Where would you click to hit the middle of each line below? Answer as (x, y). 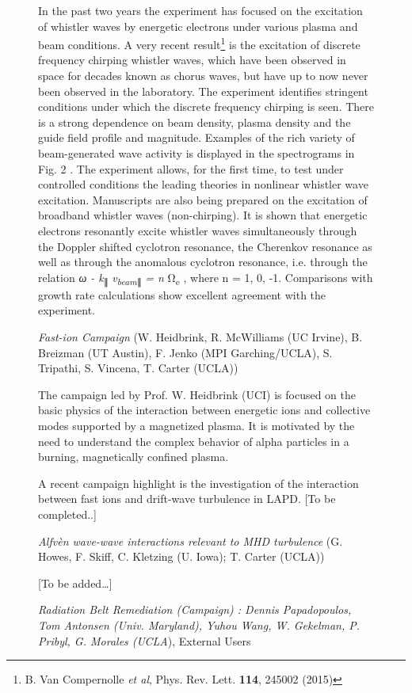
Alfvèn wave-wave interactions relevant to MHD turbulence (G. (191, 541)
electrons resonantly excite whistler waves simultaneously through (198, 230)
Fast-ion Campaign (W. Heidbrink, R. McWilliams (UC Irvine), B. (200, 337)
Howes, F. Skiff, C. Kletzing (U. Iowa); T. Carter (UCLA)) (181, 556)
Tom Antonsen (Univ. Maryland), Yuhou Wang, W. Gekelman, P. (199, 624)
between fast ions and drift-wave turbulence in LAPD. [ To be (187, 499)
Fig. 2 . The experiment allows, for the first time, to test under (191, 168)
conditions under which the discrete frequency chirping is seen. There (206, 107)
